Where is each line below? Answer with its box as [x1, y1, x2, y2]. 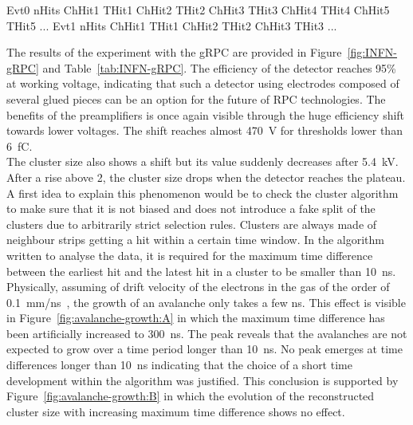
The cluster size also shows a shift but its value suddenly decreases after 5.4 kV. [6, 153, 399, 170]
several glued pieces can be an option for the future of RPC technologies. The [6, 90, 386, 107]
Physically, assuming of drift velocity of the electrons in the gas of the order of [6, 278, 390, 295]
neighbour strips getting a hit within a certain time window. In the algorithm [6, 231, 385, 248]
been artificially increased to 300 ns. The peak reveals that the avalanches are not [6, 325, 407, 341]
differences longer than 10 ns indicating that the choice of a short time [6, 356, 352, 373]
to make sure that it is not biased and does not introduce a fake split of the [6, 200, 376, 217]
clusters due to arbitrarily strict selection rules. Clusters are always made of [6, 215, 377, 232]
